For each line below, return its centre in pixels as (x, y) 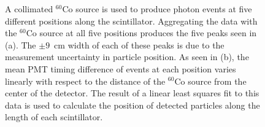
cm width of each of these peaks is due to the (139, 44)
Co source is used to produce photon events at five (157, 9)
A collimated (29, 9)
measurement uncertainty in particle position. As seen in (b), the (127, 57)
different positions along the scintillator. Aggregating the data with (131, 21)
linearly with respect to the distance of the (85, 81)
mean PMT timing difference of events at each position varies (121, 68)
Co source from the (210, 81)
